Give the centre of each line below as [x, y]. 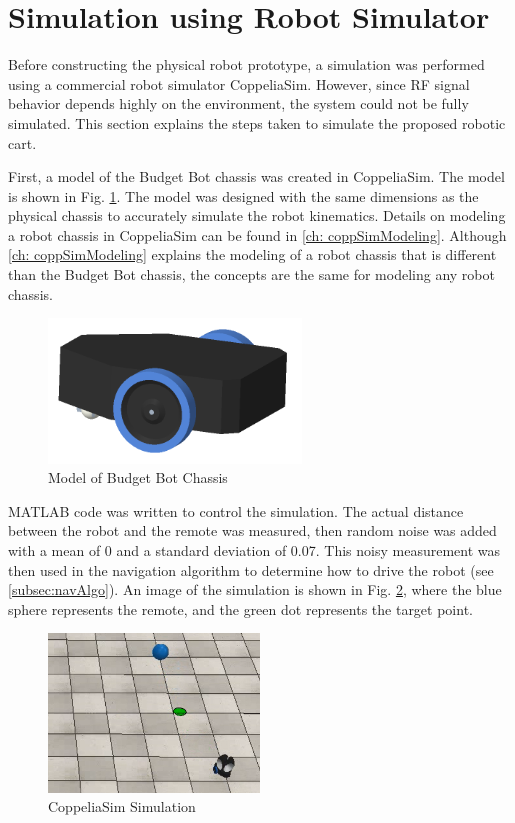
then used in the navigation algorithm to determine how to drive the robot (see [251, 569]
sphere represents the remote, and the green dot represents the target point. [240, 608]
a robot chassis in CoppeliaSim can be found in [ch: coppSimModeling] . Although [257, 234]
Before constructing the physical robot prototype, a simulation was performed [246, 64]
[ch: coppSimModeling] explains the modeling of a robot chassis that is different [252, 254]
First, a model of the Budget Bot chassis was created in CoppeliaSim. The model [256, 176]
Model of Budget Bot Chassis [138, 477]
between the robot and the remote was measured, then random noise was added [252, 530]
